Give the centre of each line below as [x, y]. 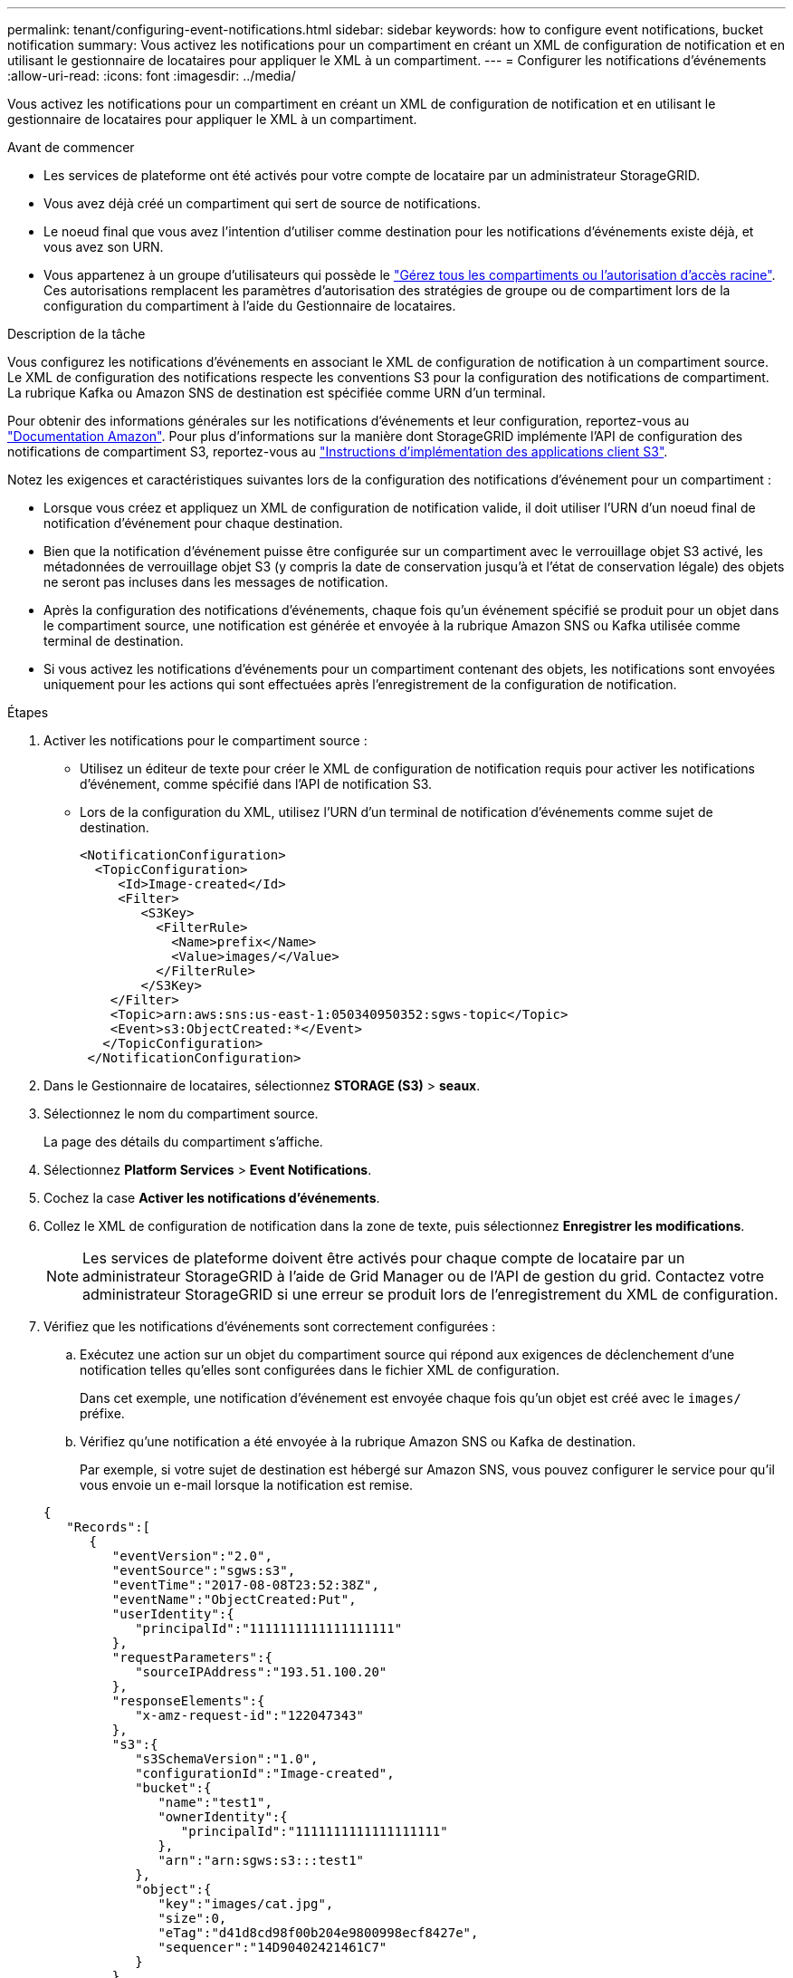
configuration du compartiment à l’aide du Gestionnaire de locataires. [250, 306]
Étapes [28, 712]
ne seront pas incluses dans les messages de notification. [216, 582]
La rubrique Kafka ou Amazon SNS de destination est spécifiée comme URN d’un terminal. [277, 393]
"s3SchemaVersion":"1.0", [227, 1759]
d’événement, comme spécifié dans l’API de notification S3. [256, 784]
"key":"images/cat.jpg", [246, 1904]
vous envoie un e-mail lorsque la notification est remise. [247, 1485]
